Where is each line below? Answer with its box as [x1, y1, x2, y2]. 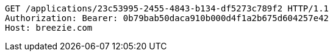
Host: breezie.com [5, 23, 93, 33]
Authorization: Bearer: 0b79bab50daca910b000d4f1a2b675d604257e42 [5, 13, 329, 23]
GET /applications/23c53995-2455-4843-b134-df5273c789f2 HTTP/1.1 [5, 4, 329, 13]
